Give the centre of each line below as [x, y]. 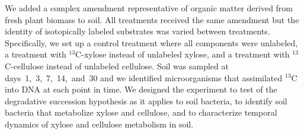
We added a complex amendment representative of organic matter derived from [149, 8]
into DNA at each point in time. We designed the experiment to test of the [141, 89]
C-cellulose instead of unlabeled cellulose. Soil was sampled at [117, 66]
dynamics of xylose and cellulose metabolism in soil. [99, 124]
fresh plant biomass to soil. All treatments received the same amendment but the [152, 19]
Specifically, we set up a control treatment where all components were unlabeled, [151, 42]
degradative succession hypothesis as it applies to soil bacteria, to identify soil [146, 100]
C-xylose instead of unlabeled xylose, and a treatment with [183, 54]
